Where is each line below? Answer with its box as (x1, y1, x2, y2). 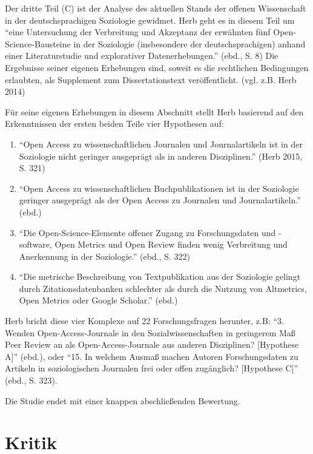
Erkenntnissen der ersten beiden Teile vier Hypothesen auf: (5, 117, 224, 130)
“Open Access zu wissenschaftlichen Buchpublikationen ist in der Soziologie (19, 181, 299, 194)
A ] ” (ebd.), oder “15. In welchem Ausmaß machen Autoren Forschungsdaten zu (5, 350, 298, 362)
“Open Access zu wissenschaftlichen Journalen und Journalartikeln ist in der (19, 137, 303, 150)
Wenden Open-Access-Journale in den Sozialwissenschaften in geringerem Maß (5, 326, 295, 339)
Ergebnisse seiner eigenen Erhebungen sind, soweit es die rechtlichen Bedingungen (5, 61, 309, 73)
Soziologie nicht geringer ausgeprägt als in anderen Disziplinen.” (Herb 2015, (19, 149, 303, 162)
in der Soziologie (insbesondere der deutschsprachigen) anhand (73, 37, 306, 50)
